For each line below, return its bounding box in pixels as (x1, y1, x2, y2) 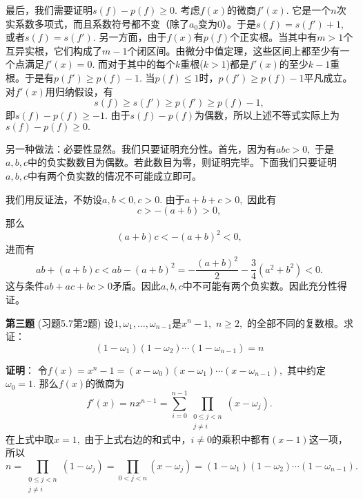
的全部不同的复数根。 (246, 315, 344, 330)
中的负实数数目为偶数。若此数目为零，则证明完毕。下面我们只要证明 (27, 155, 337, 169)
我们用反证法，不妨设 (6, 191, 102, 206)
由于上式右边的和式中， (84, 431, 191, 446)
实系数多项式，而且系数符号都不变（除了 (6, 16, 189, 30)
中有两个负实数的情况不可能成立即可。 (27, 168, 202, 182)
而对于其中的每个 (97, 57, 175, 71)
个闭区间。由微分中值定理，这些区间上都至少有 (127, 43, 340, 57)
